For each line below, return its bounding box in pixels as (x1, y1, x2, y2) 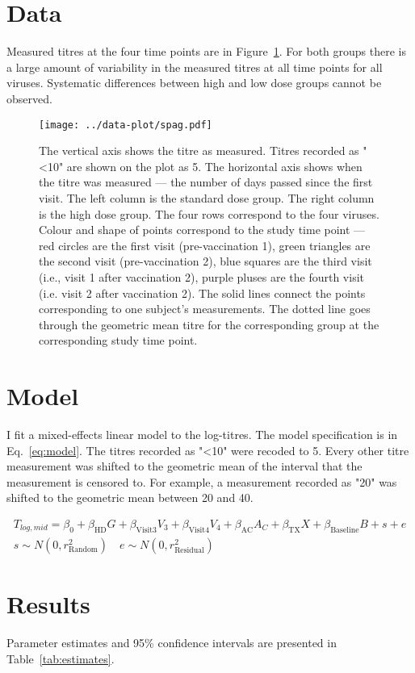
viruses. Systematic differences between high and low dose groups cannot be (6, 74, 382, 91)
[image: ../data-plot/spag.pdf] (39, 119, 212, 131)
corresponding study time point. (39, 332, 198, 349)
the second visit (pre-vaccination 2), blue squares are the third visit (39, 253, 372, 270)
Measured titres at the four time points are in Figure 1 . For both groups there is (6, 43, 407, 60)
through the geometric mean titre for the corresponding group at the (39, 316, 379, 332)
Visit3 (136, 525, 157, 534)
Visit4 (188, 525, 210, 534)
